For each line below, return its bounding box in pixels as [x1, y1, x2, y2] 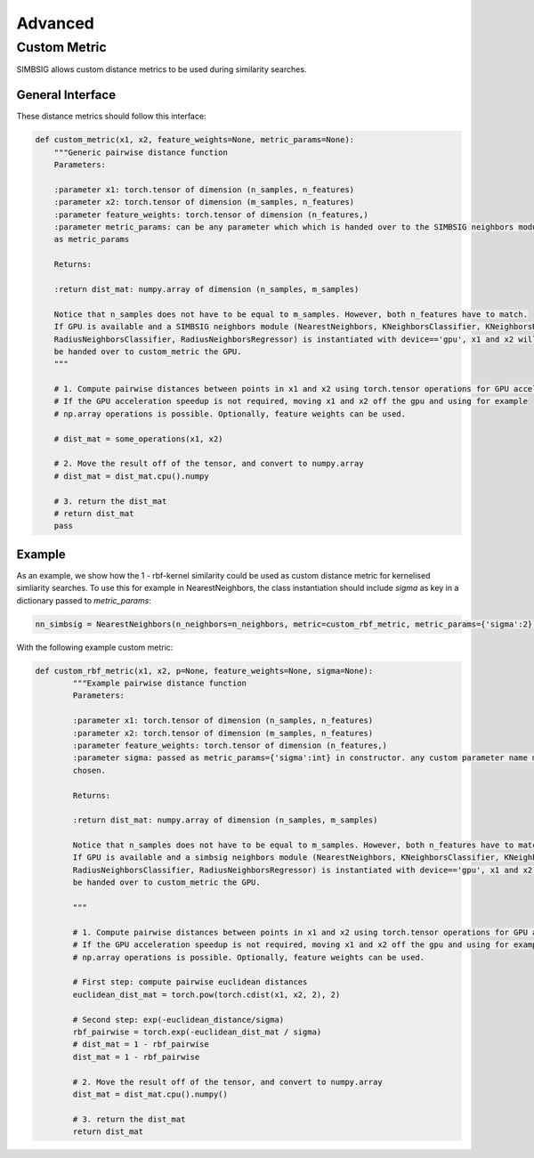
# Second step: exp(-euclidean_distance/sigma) [72, 1015, 285, 1024]
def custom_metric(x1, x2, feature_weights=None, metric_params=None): [35, 134, 355, 145]
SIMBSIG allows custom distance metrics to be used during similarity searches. [16, 64, 307, 75]
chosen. [72, 765, 107, 775]
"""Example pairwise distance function [72, 678, 247, 689]
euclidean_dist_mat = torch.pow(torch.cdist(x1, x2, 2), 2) [72, 989, 341, 1000]
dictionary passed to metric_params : [16, 595, 151, 605]
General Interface [16, 87, 116, 102]
